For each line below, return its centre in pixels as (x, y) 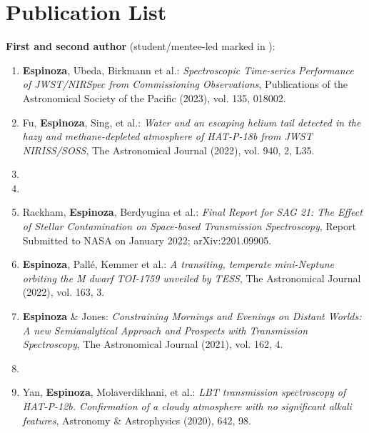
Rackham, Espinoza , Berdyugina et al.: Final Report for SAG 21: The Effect (192, 212)
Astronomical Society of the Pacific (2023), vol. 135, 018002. (154, 98)
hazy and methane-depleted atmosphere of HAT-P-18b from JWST (167, 136)
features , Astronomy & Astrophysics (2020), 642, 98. (137, 420)
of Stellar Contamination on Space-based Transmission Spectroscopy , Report (189, 226)
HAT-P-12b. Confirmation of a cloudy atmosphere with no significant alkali (187, 406)
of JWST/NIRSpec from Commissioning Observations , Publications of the (185, 84)
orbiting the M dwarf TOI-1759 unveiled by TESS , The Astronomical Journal (192, 278)
